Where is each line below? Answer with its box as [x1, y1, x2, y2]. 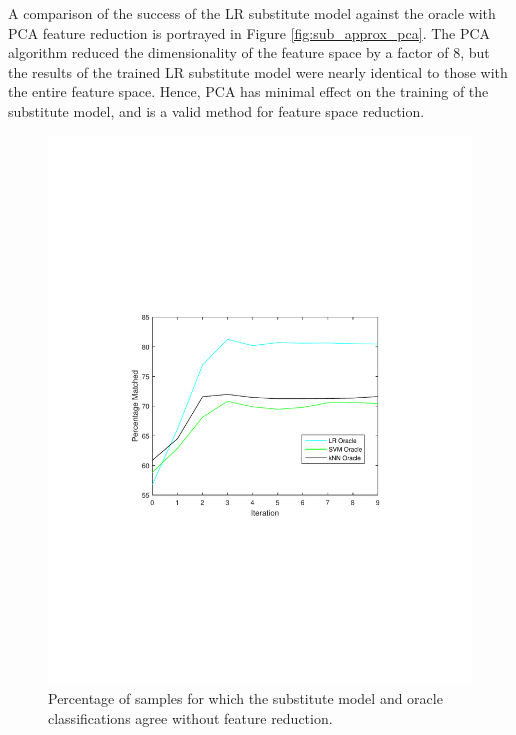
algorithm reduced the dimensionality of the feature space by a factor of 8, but [8, 42, 490, 63]
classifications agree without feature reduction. [48, 707, 333, 728]
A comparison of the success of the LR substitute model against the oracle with [8, 3, 496, 23]
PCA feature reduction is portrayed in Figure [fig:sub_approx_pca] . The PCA [8, 22, 491, 43]
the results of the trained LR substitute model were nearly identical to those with [8, 61, 508, 82]
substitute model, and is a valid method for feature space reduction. [8, 100, 425, 121]
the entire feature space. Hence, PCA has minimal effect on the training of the [8, 81, 489, 102]
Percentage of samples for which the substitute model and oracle [48, 688, 443, 709]
